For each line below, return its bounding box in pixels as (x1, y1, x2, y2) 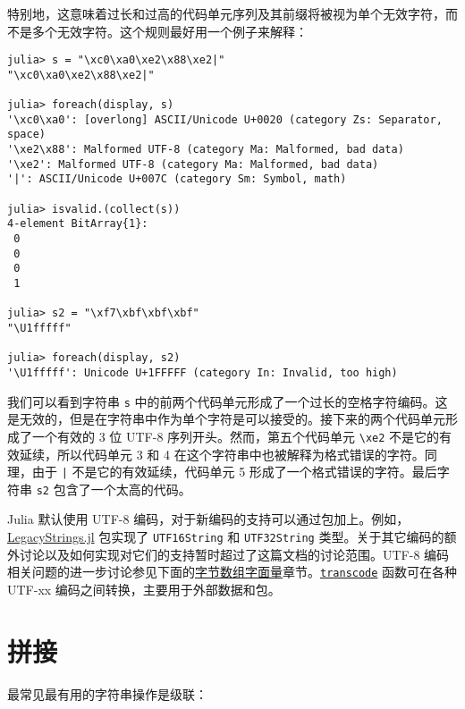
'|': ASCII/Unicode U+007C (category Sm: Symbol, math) (7, 173, 347, 186)
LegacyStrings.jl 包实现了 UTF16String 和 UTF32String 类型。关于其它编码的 (7, 528, 444, 546)
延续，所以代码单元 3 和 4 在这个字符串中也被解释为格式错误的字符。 (19, 444, 425, 463)
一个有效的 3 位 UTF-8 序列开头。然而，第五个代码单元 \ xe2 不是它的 (31, 426, 440, 445)
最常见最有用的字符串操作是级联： (7, 684, 207, 703)
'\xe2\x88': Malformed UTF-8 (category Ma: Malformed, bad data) (7, 143, 404, 156)
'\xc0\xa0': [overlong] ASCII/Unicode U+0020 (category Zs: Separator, (7, 113, 443, 126)
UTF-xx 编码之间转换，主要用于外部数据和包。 (7, 579, 281, 598)
